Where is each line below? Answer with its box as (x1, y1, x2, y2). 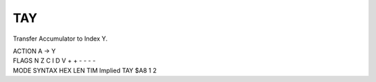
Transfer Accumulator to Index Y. (13, 34, 108, 43)
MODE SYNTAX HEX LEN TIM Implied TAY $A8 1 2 (13, 66, 157, 74)
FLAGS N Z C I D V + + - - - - (13, 57, 96, 65)
